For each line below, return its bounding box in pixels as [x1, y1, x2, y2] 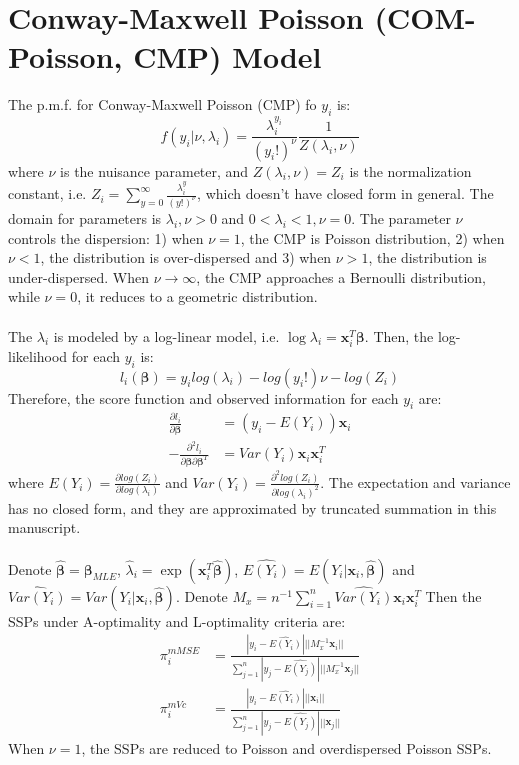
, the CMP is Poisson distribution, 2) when [240, 227, 505, 248]
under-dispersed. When [8, 266, 150, 287]
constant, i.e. [8, 183, 87, 204]
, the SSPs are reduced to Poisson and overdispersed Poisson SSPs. [81, 737, 492, 758]
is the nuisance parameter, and [60, 160, 249, 181]
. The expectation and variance [320, 471, 511, 492]
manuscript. [8, 517, 81, 538]
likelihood [8, 345, 68, 366]
